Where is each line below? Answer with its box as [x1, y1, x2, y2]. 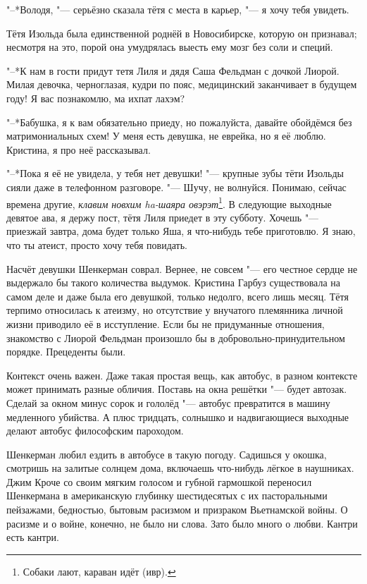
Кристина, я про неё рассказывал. [6, 142, 151, 157]
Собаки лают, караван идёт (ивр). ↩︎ [23, 564, 176, 578]
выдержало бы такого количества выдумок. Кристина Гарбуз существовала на [6, 275, 340, 290]
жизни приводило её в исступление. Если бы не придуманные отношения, [6, 316, 325, 331]
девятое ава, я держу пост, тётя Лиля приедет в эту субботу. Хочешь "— [6, 209, 319, 224]
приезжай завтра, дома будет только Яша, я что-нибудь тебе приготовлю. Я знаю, [6, 224, 356, 238]
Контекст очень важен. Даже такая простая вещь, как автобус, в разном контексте [6, 367, 358, 382]
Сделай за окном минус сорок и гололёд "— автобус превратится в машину [6, 395, 330, 410]
